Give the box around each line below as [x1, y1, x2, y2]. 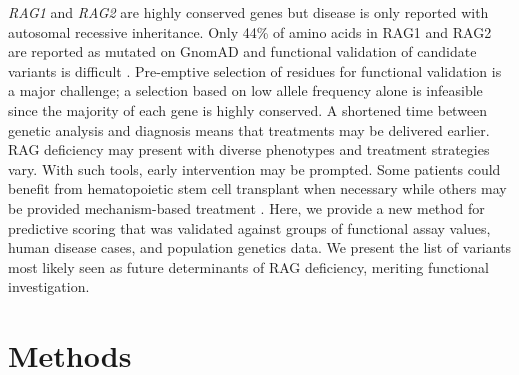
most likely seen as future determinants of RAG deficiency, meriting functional [8, 256, 489, 277]
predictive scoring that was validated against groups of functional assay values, [8, 217, 491, 238]
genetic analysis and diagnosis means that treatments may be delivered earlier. [8, 119, 490, 140]
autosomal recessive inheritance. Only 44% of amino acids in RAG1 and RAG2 [8, 21, 492, 42]
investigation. [8, 276, 90, 297]
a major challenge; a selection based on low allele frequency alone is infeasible [8, 80, 483, 101]
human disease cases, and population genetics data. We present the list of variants [8, 237, 512, 258]
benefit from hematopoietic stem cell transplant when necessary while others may [8, 178, 507, 199]
